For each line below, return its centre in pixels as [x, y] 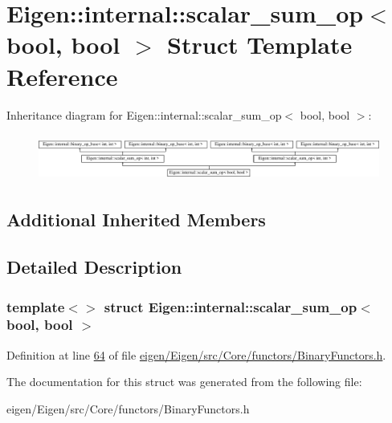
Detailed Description [94, 267]
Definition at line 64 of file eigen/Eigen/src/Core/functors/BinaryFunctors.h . [196, 354]
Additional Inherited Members [136, 220]
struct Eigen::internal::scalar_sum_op [231, 306]
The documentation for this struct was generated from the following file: [184, 382]
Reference [62, 76]
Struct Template [260, 45]
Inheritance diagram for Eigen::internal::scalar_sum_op [144, 114]
